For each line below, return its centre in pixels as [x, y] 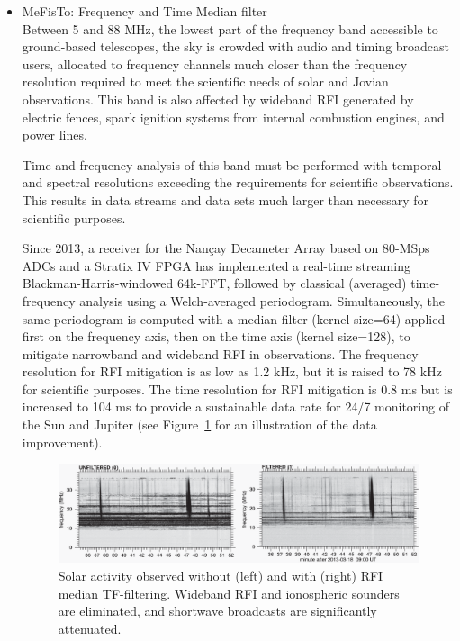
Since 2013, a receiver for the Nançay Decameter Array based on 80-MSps [226, 248]
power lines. [54, 135]
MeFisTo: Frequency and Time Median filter [144, 11]
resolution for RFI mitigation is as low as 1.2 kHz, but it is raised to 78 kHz [232, 371]
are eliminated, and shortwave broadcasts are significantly [217, 611]
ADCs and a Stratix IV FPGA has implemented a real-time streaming [216, 265]
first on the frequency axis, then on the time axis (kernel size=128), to [216, 336]
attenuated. [90, 628]
